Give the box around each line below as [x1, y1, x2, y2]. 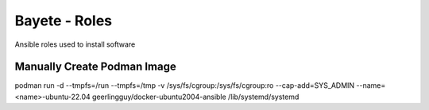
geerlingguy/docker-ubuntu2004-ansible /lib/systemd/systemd [91, 92, 300, 101]
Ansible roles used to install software [14, 40, 136, 49]
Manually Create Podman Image [14, 60, 176, 74]
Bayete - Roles [14, 12, 113, 29]
